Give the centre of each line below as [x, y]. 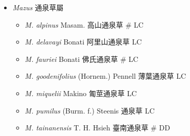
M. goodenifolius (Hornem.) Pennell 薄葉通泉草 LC [105, 76]
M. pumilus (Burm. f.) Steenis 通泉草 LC [90, 110]
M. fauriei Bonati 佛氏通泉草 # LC [81, 59]
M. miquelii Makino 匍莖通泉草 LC [81, 93]
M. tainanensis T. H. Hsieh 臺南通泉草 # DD [97, 128]
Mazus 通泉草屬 [38, 7]
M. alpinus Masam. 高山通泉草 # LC [84, 24]
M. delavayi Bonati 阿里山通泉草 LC [83, 42]
